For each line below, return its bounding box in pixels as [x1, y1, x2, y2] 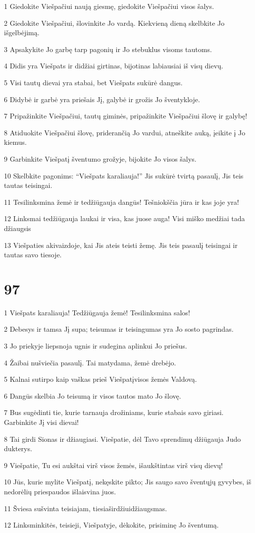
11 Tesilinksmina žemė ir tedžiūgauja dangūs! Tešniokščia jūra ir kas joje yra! [4, 196, 239, 207]
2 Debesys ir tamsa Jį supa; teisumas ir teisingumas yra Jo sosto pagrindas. [4, 324, 234, 334]
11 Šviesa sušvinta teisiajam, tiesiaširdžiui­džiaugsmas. [4, 503, 167, 513]
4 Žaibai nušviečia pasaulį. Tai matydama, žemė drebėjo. [4, 357, 176, 367]
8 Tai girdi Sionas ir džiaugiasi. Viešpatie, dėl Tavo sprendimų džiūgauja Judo [4, 433, 241, 444]
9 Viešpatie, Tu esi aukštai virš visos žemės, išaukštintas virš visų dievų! [4, 460, 223, 470]
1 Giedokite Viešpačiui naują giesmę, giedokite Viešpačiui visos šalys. [4, 1, 214, 11]
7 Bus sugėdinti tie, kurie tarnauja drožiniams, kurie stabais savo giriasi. [4, 407, 224, 417]
